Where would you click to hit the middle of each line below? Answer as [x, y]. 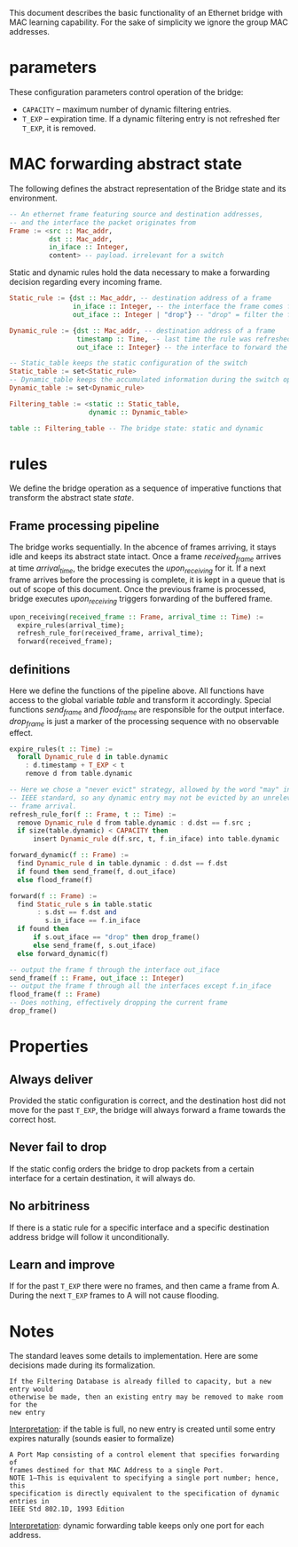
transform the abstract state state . [72, 498]
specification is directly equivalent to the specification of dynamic [144, 1494]
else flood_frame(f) [55, 880]
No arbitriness [50, 1206]
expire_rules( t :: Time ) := [61, 749]
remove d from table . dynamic [79, 774]
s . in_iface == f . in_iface [93, 921]
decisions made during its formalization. [82, 1365]
